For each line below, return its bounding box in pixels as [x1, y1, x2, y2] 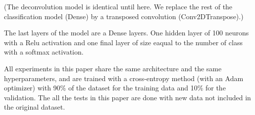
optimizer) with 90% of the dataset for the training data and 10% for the [4, 83, 226, 93]
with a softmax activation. [4, 47, 84, 57]
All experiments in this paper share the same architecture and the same [4, 63, 222, 73]
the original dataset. [4, 102, 65, 112]
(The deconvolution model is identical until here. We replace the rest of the [4, 1, 233, 11]
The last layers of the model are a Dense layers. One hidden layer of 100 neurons [4, 28, 249, 38]
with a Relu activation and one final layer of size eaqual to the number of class [4, 37, 243, 47]
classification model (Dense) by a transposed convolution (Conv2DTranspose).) [4, 11, 244, 21]
